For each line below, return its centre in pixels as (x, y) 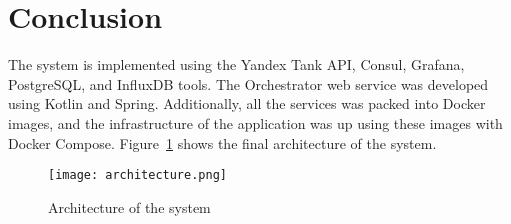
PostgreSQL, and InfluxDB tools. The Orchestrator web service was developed (248, 83)
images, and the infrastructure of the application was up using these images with (255, 122)
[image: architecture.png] (137, 175)
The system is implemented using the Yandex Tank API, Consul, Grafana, (236, 64)
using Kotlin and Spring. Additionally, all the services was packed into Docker (247, 103)
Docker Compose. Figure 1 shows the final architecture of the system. (222, 142)
